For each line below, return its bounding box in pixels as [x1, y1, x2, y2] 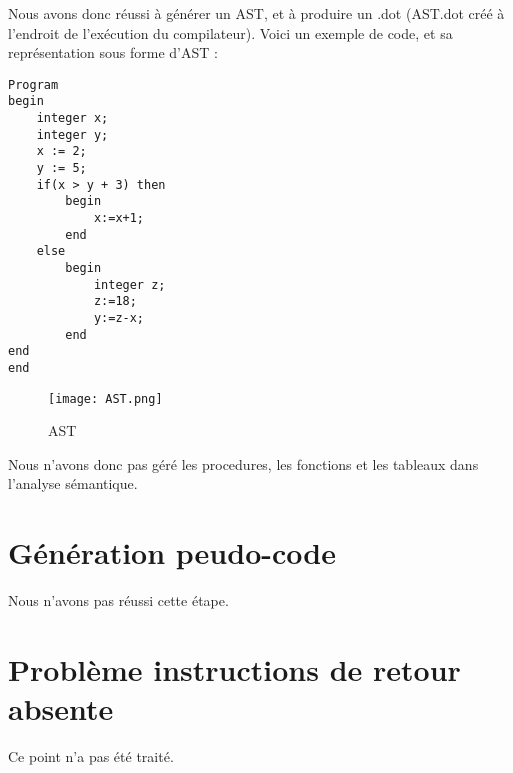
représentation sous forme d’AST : [8, 42, 218, 63]
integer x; [36, 111, 109, 126]
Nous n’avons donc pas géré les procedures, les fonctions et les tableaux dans [8, 453, 479, 474]
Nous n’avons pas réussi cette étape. [8, 590, 229, 611]
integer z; [93, 277, 166, 292]
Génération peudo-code [8, 532, 336, 573]
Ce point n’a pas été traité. [8, 746, 174, 767]
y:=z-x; [93, 310, 145, 325]
